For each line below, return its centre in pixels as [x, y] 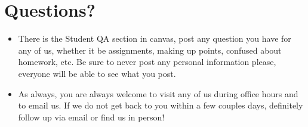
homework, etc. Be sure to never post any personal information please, [147, 62]
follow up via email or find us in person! [91, 117]
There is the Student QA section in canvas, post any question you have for [155, 38]
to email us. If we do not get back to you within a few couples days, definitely [161, 105]
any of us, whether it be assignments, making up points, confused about [150, 50]
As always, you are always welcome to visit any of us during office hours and [158, 93]
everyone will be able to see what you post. [97, 73]
